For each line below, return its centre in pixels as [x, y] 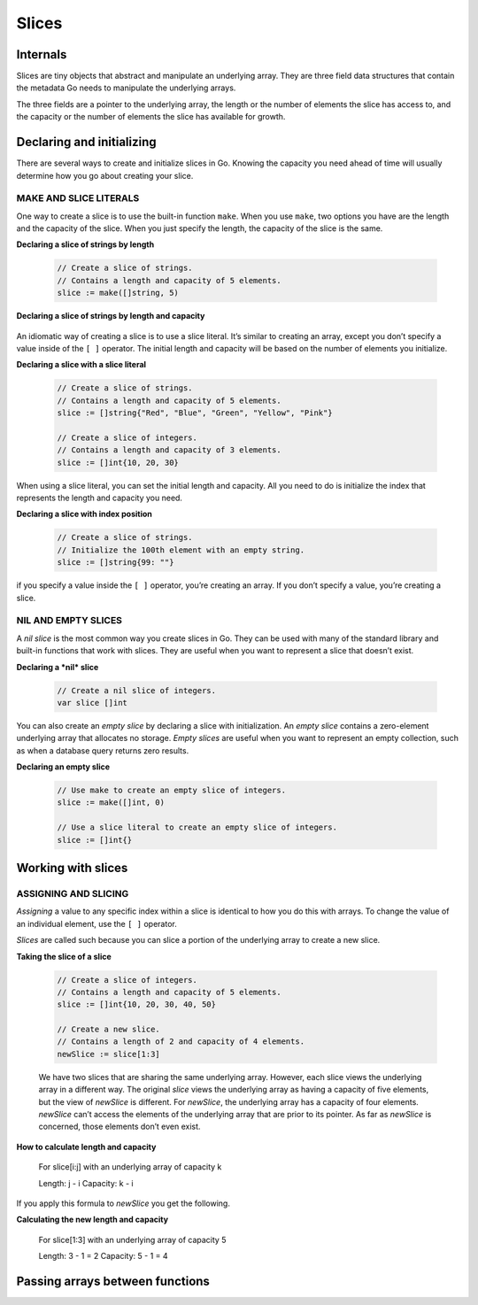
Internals [42, 54]
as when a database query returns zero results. [103, 750]
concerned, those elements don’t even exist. [119, 1127]
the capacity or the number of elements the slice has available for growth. [151, 117]
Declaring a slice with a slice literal [81, 365]
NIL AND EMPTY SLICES [69, 621]
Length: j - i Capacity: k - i [86, 1183]
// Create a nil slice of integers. [137, 690]
